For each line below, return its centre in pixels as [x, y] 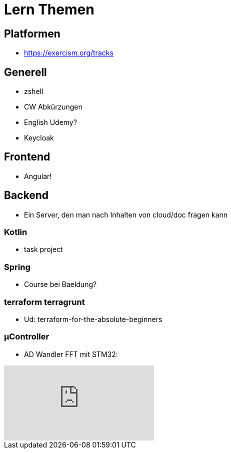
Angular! [38, 176]
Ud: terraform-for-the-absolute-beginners [93, 319]
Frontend [27, 157]
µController [27, 337]
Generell [25, 72]
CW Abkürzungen [53, 107]
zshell [34, 91]
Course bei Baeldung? [60, 284]
